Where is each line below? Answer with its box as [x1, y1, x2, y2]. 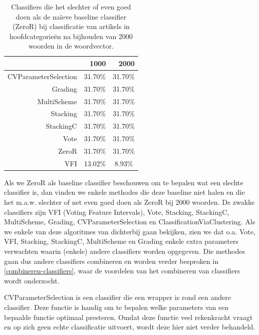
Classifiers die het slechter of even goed [11, 2, 131, 12]
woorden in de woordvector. [29, 41, 114, 51]
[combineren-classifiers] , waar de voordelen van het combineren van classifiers [4, 265, 240, 276]
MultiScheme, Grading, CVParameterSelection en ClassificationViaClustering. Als [4, 216, 255, 227]
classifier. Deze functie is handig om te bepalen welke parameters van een [4, 301, 229, 312]
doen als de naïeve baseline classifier [16, 11, 127, 22]
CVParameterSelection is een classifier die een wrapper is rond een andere [4, 292, 231, 302]
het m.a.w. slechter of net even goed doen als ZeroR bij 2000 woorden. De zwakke [4, 197, 255, 207]
